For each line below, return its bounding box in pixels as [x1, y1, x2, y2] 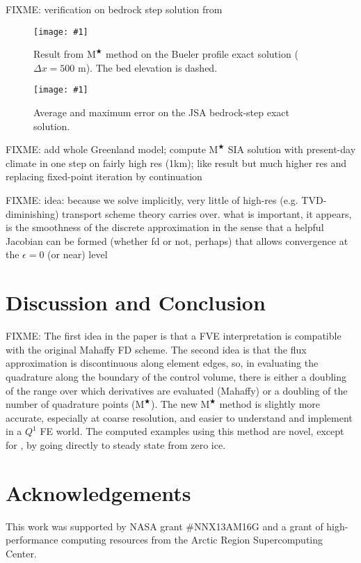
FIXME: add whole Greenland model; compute [6, 142, 206, 157]
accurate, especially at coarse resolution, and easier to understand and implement [6, 410, 353, 425]
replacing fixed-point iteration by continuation [6, 169, 202, 184]
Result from [33, 47, 84, 61]
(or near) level [47, 247, 108, 262]
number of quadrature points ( [6, 397, 136, 411]
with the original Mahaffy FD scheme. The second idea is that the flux [6, 342, 307, 356]
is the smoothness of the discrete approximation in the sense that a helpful [6, 220, 324, 235]
